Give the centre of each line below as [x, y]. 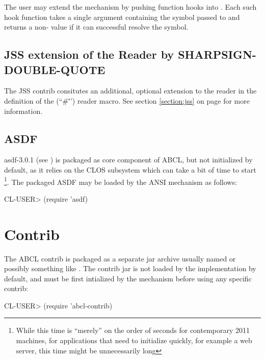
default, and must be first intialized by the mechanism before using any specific [128, 278]
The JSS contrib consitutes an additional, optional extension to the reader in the [130, 91]
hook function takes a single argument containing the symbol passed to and [122, 17]
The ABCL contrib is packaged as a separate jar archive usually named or [120, 258]
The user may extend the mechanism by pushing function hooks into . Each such [130, 7]
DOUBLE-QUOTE [55, 69]
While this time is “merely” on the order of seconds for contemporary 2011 [133, 330]
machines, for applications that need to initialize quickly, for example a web [134, 340]
